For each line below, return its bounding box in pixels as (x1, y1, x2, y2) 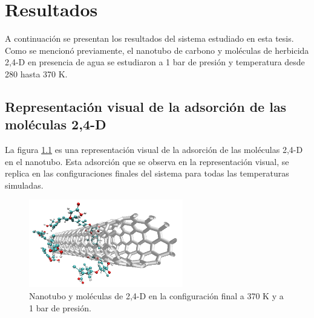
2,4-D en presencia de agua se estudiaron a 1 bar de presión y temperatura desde (5, 56, 305, 68)
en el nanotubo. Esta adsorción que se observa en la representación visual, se (5, 155, 289, 167)
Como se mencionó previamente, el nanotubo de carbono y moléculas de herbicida (5, 44, 309, 56)
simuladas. (5, 178, 44, 191)
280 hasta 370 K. (5, 67, 68, 80)
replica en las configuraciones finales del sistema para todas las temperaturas (5, 167, 289, 180)
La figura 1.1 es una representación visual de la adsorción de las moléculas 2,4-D (5, 143, 303, 156)
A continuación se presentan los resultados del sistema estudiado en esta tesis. (5, 32, 294, 45)
